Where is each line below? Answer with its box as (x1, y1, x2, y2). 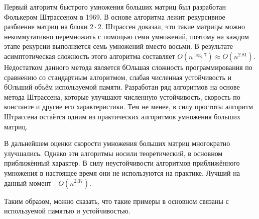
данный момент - (4, 177, 56, 188)
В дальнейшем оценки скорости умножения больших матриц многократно (4, 138, 230, 149)
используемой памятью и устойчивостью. (4, 205, 131, 216)
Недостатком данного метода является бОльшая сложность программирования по (4, 61, 252, 72)
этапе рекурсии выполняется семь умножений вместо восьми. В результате (4, 41, 233, 51)
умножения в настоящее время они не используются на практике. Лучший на (4, 167, 240, 178)
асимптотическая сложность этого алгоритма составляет (4, 50, 175, 61)
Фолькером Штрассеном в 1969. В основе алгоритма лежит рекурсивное (4, 11, 225, 22)
